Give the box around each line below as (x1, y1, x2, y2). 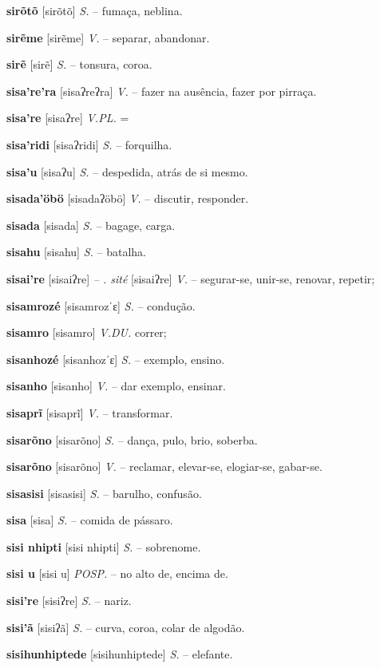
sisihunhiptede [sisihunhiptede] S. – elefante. (6, 646, 233, 662)
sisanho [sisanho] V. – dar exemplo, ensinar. (6, 377, 226, 394)
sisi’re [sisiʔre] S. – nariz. (6, 592, 132, 609)
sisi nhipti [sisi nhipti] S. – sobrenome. (6, 538, 201, 555)
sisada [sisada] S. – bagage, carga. (6, 216, 176, 233)
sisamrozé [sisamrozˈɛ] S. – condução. (6, 297, 196, 314)
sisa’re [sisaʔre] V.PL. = (6, 109, 129, 126)
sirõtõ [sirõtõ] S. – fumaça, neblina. (6, 2, 183, 18)
